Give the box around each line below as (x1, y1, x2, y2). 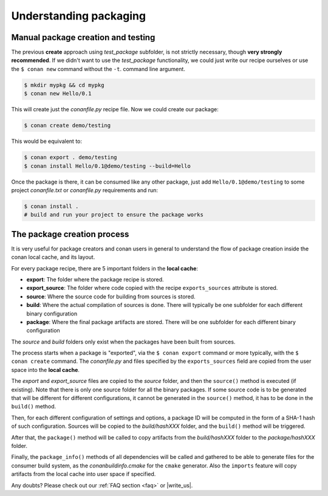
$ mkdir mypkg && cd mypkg (24, 81, 104, 88)
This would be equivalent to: (11, 137, 82, 145)
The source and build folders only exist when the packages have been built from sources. (11, 338, 236, 345)
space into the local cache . (11, 366, 80, 373)
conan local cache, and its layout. (11, 253, 95, 261)
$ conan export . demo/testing (24, 154, 118, 161)
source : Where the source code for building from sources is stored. (26, 292, 196, 300)
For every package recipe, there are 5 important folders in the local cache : (11, 264, 199, 272)
